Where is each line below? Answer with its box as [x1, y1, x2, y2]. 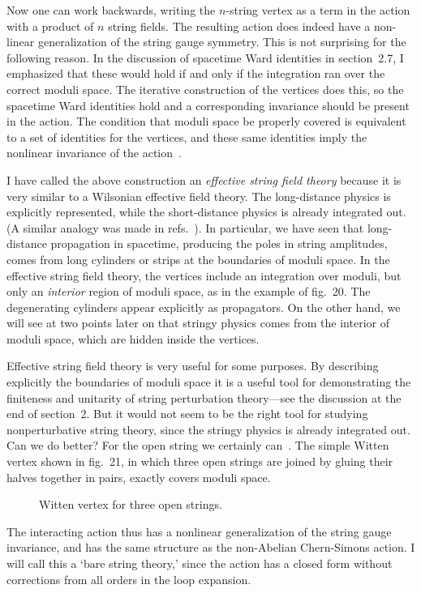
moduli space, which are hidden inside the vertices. [6, 330, 260, 347]
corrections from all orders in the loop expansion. [6, 570, 251, 587]
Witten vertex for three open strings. [39, 496, 222, 513]
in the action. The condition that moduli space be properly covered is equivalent [6, 113, 406, 130]
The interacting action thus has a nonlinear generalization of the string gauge [6, 523, 392, 540]
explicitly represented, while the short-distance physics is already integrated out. [6, 203, 406, 220]
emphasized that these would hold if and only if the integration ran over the [6, 65, 385, 82]
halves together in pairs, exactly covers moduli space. [6, 468, 271, 485]
